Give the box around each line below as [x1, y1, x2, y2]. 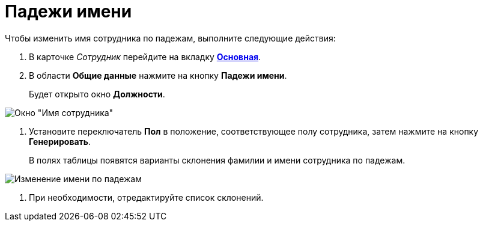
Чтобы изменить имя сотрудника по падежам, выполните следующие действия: [5, 32, 336, 43]
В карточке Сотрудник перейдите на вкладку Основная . [29, 51, 261, 62]
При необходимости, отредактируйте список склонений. [29, 192, 264, 203]
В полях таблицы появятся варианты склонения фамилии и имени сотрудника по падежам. [29, 154, 406, 165]
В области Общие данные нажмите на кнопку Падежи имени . [29, 70, 287, 81]
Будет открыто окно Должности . [29, 88, 165, 99]
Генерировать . [29, 136, 91, 147]
